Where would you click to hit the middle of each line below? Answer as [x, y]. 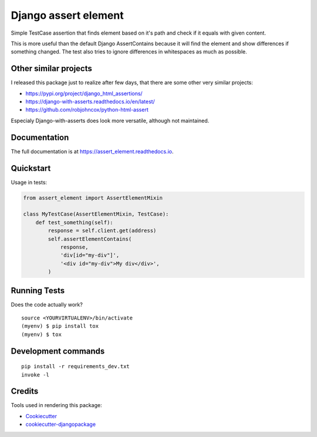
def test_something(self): [75, 222]
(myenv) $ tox [41, 334]
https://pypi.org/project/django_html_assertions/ [84, 93]
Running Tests [38, 290]
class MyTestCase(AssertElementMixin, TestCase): [96, 214]
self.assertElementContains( [90, 239]
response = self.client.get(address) [102, 231]
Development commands [58, 351]
